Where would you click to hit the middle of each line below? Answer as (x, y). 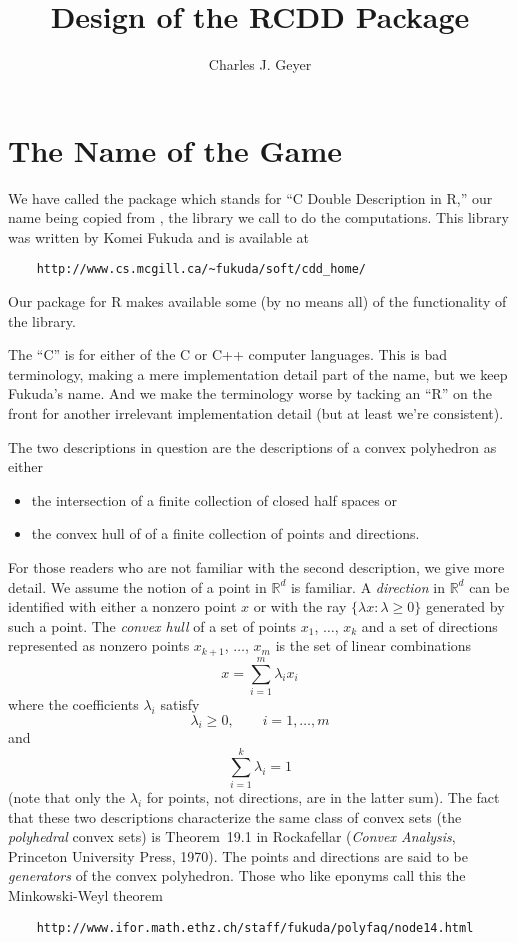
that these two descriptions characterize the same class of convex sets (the (235, 816)
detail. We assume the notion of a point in (137, 586)
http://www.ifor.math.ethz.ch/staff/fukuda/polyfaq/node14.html (255, 927)
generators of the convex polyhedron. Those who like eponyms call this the (237, 875)
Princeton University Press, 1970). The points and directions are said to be (238, 855)
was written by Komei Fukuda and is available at (158, 236)
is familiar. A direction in (367, 586)
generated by (465, 606)
